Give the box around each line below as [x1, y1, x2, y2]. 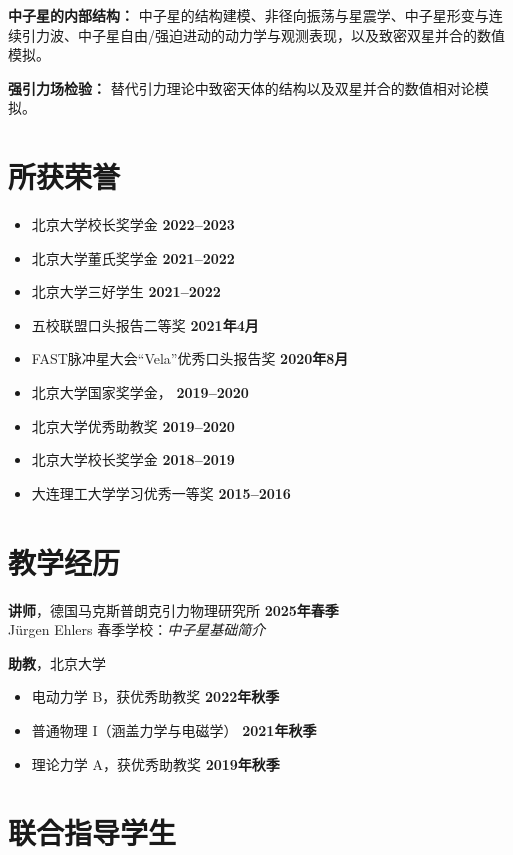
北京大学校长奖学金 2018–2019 [31, 449, 235, 470]
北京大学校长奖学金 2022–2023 [31, 214, 235, 235]
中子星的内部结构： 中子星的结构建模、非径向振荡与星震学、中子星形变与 [8, 5, 489, 25]
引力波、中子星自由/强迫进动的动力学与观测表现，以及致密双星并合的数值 [21, 24, 505, 45]
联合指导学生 [8, 812, 177, 853]
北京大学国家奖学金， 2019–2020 [31, 382, 249, 403]
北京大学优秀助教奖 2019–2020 [31, 415, 235, 436]
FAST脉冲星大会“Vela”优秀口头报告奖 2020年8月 [31, 348, 349, 369]
